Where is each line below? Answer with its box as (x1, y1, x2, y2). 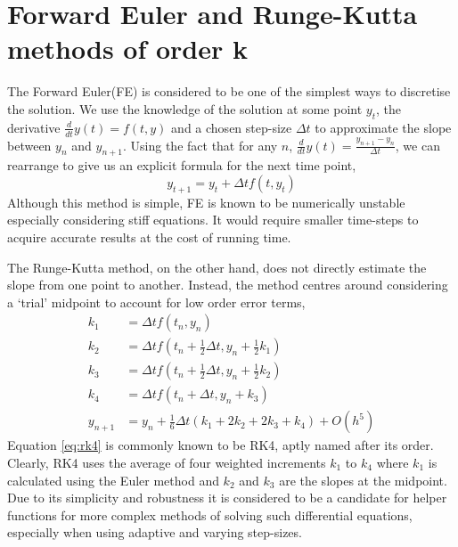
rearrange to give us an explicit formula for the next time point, (7, 156, 356, 175)
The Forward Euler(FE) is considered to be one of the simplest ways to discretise (7, 82, 451, 101)
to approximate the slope (315, 118, 452, 136)
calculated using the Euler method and (7, 470, 219, 489)
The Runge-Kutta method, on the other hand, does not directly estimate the (7, 257, 427, 276)
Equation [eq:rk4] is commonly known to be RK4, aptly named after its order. (7, 436, 434, 454)
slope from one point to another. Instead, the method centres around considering (7, 275, 448, 294)
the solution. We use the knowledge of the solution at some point (7, 99, 363, 118)
